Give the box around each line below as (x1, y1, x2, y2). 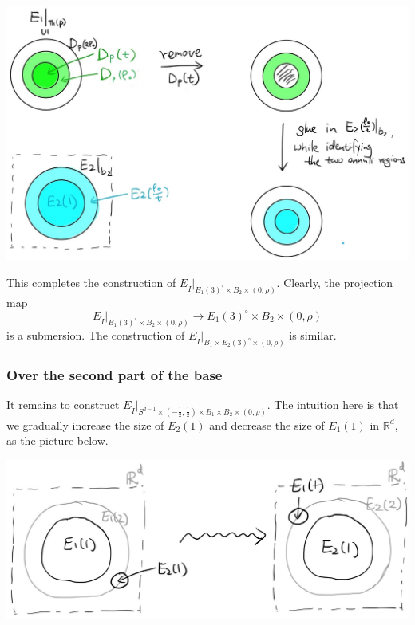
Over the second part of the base (6, 364, 223, 384)
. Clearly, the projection (276, 274, 393, 291)
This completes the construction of (6, 274, 176, 291)
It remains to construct (6, 395, 120, 412)
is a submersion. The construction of (6, 326, 185, 343)
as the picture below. (6, 432, 109, 449)
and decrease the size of (209, 416, 325, 433)
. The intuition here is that (267, 395, 399, 412)
